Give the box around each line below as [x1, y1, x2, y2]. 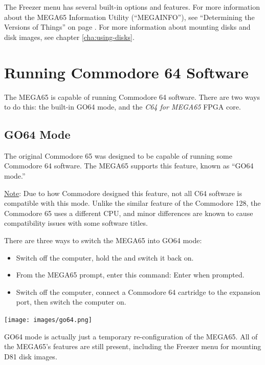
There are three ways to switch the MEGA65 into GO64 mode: [4, 235, 202, 246]
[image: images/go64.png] [4, 316, 92, 324]
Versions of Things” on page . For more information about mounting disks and [4, 22, 251, 32]
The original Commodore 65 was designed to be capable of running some [4, 150, 232, 161]
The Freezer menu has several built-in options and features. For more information [4, 2, 260, 12]
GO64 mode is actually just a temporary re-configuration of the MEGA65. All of [4, 331, 258, 341]
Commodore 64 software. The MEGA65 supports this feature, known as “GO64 [4, 160, 254, 171]
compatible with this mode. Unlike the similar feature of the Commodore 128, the [4, 198, 261, 208]
